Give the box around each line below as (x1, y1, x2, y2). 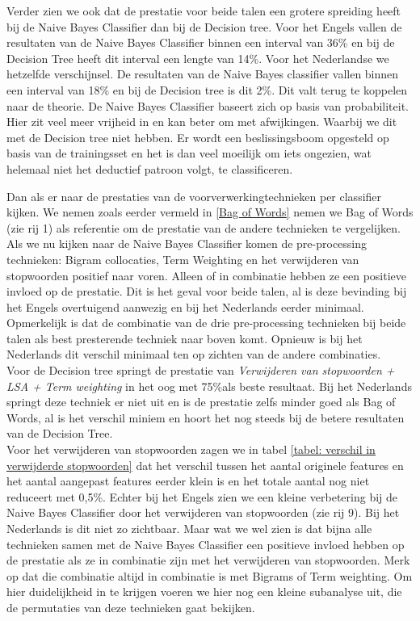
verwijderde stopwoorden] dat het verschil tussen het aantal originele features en (6, 456, 404, 473)
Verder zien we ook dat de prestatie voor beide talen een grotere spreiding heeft (6, 2, 401, 19)
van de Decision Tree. (6, 425, 113, 442)
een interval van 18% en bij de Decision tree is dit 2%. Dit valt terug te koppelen (6, 81, 408, 98)
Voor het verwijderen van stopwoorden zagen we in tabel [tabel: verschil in (6, 441, 376, 458)
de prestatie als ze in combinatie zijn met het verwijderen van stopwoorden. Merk (6, 552, 410, 569)
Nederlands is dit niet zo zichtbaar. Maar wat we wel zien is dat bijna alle (6, 520, 372, 536)
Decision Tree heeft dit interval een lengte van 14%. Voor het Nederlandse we (6, 49, 389, 66)
